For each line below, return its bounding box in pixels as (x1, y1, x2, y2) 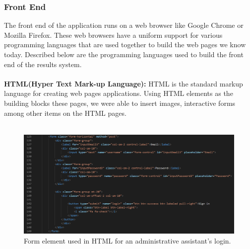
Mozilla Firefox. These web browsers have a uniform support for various (4, 29, 223, 40)
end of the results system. (4, 59, 82, 69)
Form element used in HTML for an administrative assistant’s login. (24, 235, 231, 246)
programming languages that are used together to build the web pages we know (4, 39, 246, 50)
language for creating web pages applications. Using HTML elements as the (4, 88, 233, 98)
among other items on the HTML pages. (4, 107, 126, 118)
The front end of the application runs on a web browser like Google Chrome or (4, 20, 244, 30)
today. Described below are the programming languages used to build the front (4, 49, 244, 59)
